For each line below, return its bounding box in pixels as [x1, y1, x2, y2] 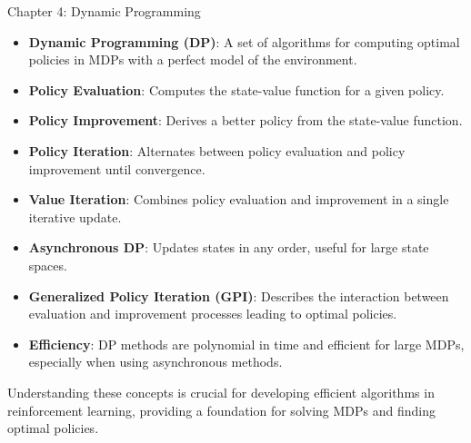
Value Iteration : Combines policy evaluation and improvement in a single [28, 190, 449, 209]
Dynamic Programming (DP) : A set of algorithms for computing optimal [28, 32, 460, 51]
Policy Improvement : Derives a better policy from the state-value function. [28, 111, 463, 130]
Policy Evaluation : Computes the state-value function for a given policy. [28, 80, 445, 99]
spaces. [28, 255, 67, 274]
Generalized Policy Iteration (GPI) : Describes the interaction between [28, 286, 449, 305]
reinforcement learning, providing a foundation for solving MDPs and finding [7, 400, 436, 419]
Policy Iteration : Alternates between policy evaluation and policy [28, 141, 406, 160]
